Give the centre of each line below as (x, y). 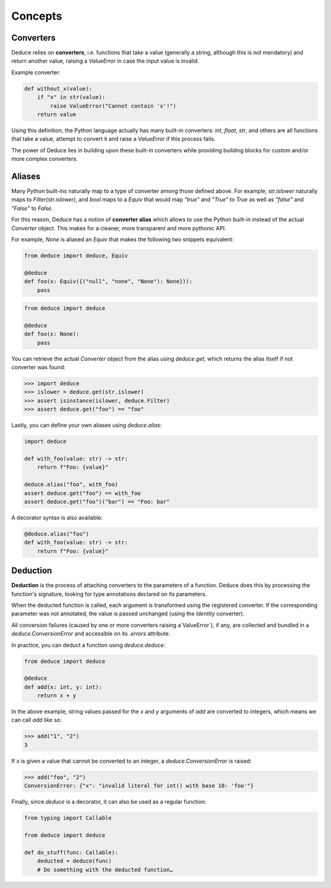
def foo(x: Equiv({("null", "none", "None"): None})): (108, 282)
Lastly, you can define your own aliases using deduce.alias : (87, 425)
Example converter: (36, 72)
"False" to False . (32, 208)
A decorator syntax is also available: (57, 517)
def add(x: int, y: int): (63, 687)
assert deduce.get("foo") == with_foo (82, 493)
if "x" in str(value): (71, 97)
